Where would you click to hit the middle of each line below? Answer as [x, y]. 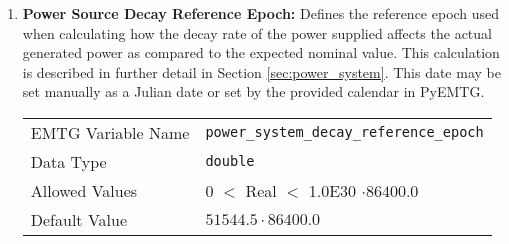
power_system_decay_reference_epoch [344, 132]
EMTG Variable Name [110, 132]
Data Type [68, 161]
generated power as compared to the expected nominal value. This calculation [261, 52]
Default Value [79, 219]
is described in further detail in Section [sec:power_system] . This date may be [261, 71]
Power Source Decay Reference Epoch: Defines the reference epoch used [261, 13]
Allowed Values [84, 190]
